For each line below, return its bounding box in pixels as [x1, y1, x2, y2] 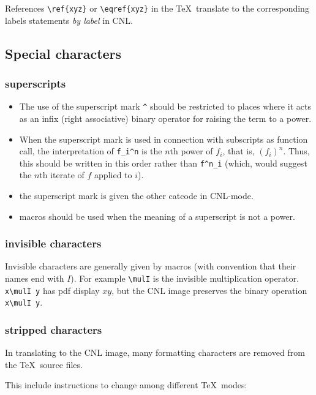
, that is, [222, 145, 255, 157]
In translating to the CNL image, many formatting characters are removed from [5, 346, 305, 359]
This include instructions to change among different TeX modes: [5, 378, 247, 391]
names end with [5, 272, 64, 284]
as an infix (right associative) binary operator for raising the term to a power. [19, 111, 312, 124]
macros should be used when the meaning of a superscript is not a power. [19, 209, 295, 222]
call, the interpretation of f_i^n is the [19, 145, 162, 157]
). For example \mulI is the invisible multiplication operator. [70, 272, 299, 284]
